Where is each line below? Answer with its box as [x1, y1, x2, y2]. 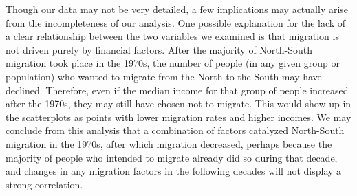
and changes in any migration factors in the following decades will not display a [6, 164, 342, 178]
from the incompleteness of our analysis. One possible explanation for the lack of [6, 15, 346, 30]
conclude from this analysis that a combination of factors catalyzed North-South [6, 123, 345, 138]
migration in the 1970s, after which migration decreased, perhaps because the [6, 136, 332, 151]
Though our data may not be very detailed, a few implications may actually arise [6, 2, 349, 16]
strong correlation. [6, 177, 83, 191]
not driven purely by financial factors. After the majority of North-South [6, 42, 313, 56]
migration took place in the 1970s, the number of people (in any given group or [6, 56, 340, 70]
